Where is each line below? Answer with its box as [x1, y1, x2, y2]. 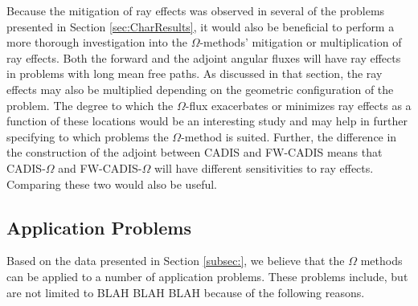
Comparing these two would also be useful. [6, 175, 217, 192]
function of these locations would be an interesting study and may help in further [6, 112, 408, 129]
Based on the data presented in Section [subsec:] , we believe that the [6, 252, 345, 269]
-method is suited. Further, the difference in [181, 128, 397, 145]
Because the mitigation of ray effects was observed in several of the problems [6, 2, 385, 18]
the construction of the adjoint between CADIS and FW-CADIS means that [6, 144, 383, 161]
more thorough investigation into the [6, 34, 187, 51]
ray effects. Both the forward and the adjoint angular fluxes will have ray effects [6, 49, 401, 66]
